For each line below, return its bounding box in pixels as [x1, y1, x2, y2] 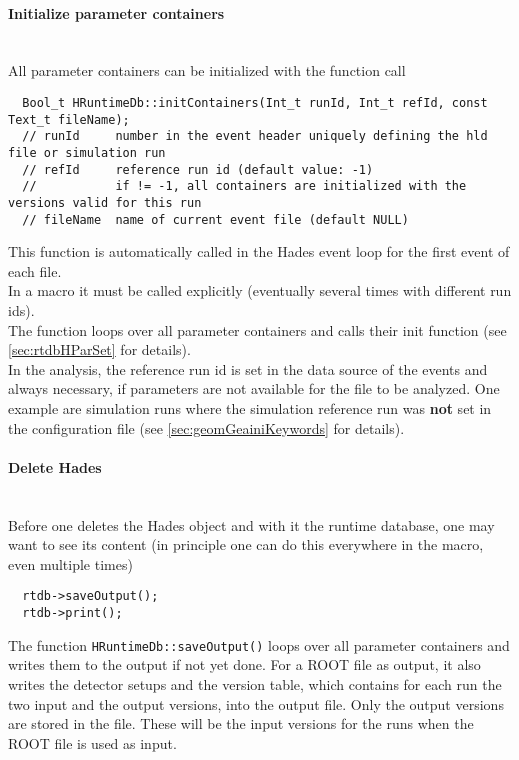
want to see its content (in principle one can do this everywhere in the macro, [8, 534, 484, 555]
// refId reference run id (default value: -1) [22, 162, 374, 177]
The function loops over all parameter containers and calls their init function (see [8, 319, 507, 340]
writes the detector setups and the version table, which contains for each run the [8, 673, 502, 694]
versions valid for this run [8, 195, 202, 210]
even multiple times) [8, 553, 133, 574]
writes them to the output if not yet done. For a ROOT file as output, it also [8, 654, 481, 675]
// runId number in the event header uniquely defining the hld [22, 129, 488, 144]
